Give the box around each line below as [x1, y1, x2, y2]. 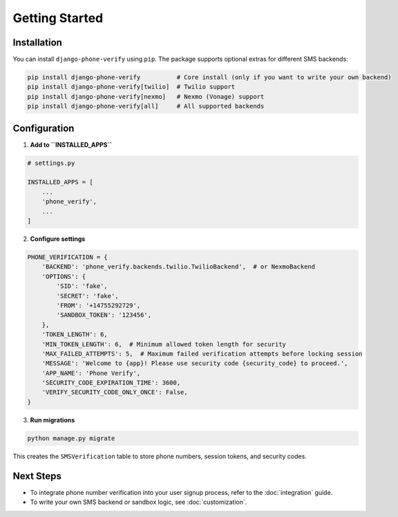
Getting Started [12, 10, 104, 26]
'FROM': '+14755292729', [56, 301, 141, 309]
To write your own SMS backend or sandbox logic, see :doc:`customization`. [30, 498, 247, 507]
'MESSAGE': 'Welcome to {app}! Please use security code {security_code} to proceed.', [41, 360, 348, 367]
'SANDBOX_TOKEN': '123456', [56, 311, 152, 319]
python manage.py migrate [27, 434, 115, 442]
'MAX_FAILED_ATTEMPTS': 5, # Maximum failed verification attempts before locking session [41, 349, 363, 358]
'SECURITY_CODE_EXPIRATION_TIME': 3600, [41, 379, 181, 387]
